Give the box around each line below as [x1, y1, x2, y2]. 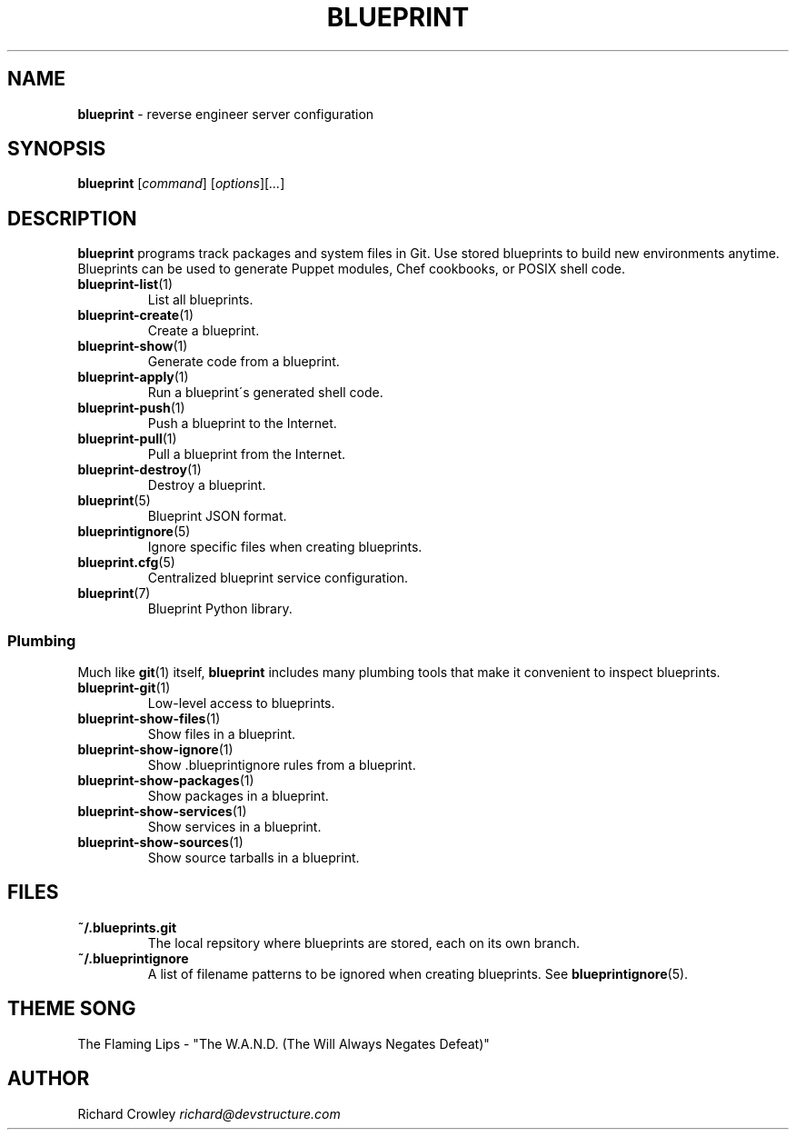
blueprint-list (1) [77, 276, 174, 293]
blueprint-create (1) [77, 307, 194, 324]
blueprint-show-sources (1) [77, 834, 244, 851]
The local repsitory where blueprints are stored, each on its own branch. [147, 934, 581, 951]
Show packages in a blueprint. [147, 788, 329, 804]
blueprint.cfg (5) [77, 554, 175, 571]
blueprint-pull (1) [77, 431, 177, 447]
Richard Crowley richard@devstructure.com [77, 1105, 341, 1122]
